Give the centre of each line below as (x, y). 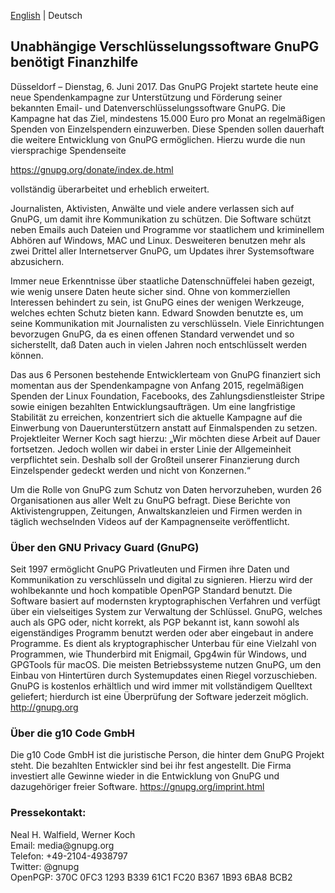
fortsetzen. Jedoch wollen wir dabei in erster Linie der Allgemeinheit (151, 449)
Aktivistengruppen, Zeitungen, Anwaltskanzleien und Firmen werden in (156, 511)
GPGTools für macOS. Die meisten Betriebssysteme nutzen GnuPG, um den (166, 665)
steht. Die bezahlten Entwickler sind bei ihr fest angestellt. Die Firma (151, 766)
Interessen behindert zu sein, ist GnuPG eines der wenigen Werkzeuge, (157, 302)
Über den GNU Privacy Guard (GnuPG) (105, 547)
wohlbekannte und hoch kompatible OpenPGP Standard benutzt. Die (151, 591)
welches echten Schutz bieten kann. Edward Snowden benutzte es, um (157, 312)
